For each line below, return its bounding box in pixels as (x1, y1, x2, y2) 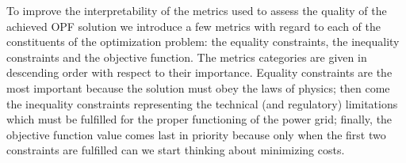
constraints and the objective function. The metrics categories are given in (6, 48, 367, 65)
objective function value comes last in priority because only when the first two (6, 126, 386, 142)
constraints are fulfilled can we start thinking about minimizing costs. (6, 142, 345, 158)
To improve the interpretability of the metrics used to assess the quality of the (6, 2, 387, 18)
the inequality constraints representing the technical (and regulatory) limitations (6, 95, 398, 112)
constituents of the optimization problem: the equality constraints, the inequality (6, 33, 400, 50)
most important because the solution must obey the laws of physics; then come (6, 79, 390, 96)
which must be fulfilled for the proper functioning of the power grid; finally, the (6, 111, 393, 127)
